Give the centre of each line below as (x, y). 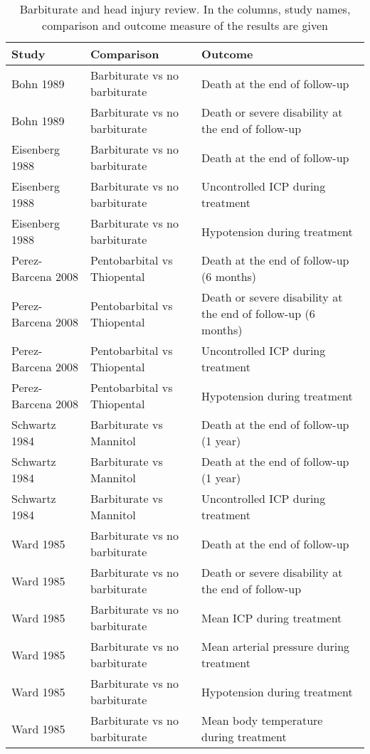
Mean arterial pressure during (276, 646)
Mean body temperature (262, 720)
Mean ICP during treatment (272, 617)
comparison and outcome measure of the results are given (185, 25)
